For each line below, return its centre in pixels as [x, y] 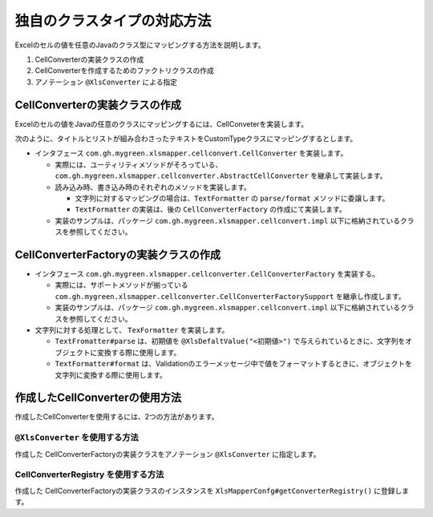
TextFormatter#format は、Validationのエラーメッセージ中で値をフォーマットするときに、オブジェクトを [233, 364]
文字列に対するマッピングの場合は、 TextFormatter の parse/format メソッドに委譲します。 [232, 198]
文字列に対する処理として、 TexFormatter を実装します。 [132, 330]
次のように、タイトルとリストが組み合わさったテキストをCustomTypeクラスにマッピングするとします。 [186, 139]
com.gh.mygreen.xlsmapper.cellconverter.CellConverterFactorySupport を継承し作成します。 [230, 296]
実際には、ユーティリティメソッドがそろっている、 [139, 164]
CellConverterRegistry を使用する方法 [89, 475]
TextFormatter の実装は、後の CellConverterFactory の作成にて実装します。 [210, 209]
